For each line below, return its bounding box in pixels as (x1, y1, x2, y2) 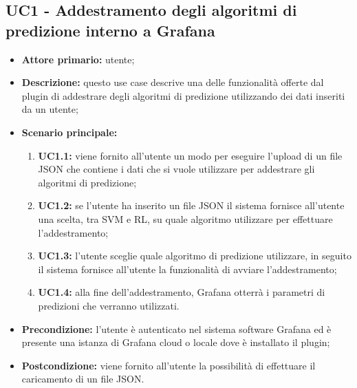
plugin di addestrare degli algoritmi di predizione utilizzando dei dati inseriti (21, 88, 345, 103)
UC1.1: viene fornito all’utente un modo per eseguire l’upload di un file (38, 148, 343, 162)
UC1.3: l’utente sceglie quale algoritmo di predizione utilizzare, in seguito (38, 248, 351, 263)
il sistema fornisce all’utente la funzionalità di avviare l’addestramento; (38, 261, 337, 276)
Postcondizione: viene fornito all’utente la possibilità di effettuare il (21, 358, 316, 372)
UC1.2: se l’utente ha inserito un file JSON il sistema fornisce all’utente (38, 198, 345, 213)
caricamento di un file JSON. (21, 371, 144, 386)
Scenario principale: (21, 125, 118, 139)
